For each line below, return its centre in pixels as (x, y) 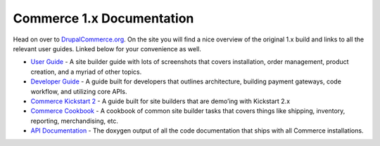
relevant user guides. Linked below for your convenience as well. (107, 48)
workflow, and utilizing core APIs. (79, 91)
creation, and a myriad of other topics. (86, 72)
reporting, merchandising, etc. (75, 121)
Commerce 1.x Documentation (103, 18)
